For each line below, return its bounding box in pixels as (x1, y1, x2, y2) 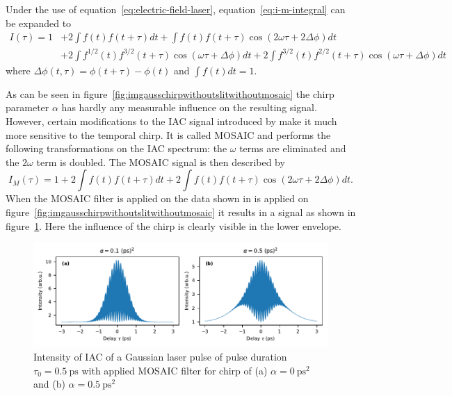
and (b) (33, 377, 65, 391)
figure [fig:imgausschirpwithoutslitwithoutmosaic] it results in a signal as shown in (6, 204, 356, 219)
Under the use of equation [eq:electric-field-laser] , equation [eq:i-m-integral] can (6, 2, 346, 16)
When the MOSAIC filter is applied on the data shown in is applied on (6, 191, 309, 206)
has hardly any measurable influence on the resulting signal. (61, 100, 317, 115)
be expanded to (6, 15, 72, 30)
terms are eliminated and (239, 141, 346, 156)
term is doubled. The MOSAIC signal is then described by (36, 154, 285, 169)
